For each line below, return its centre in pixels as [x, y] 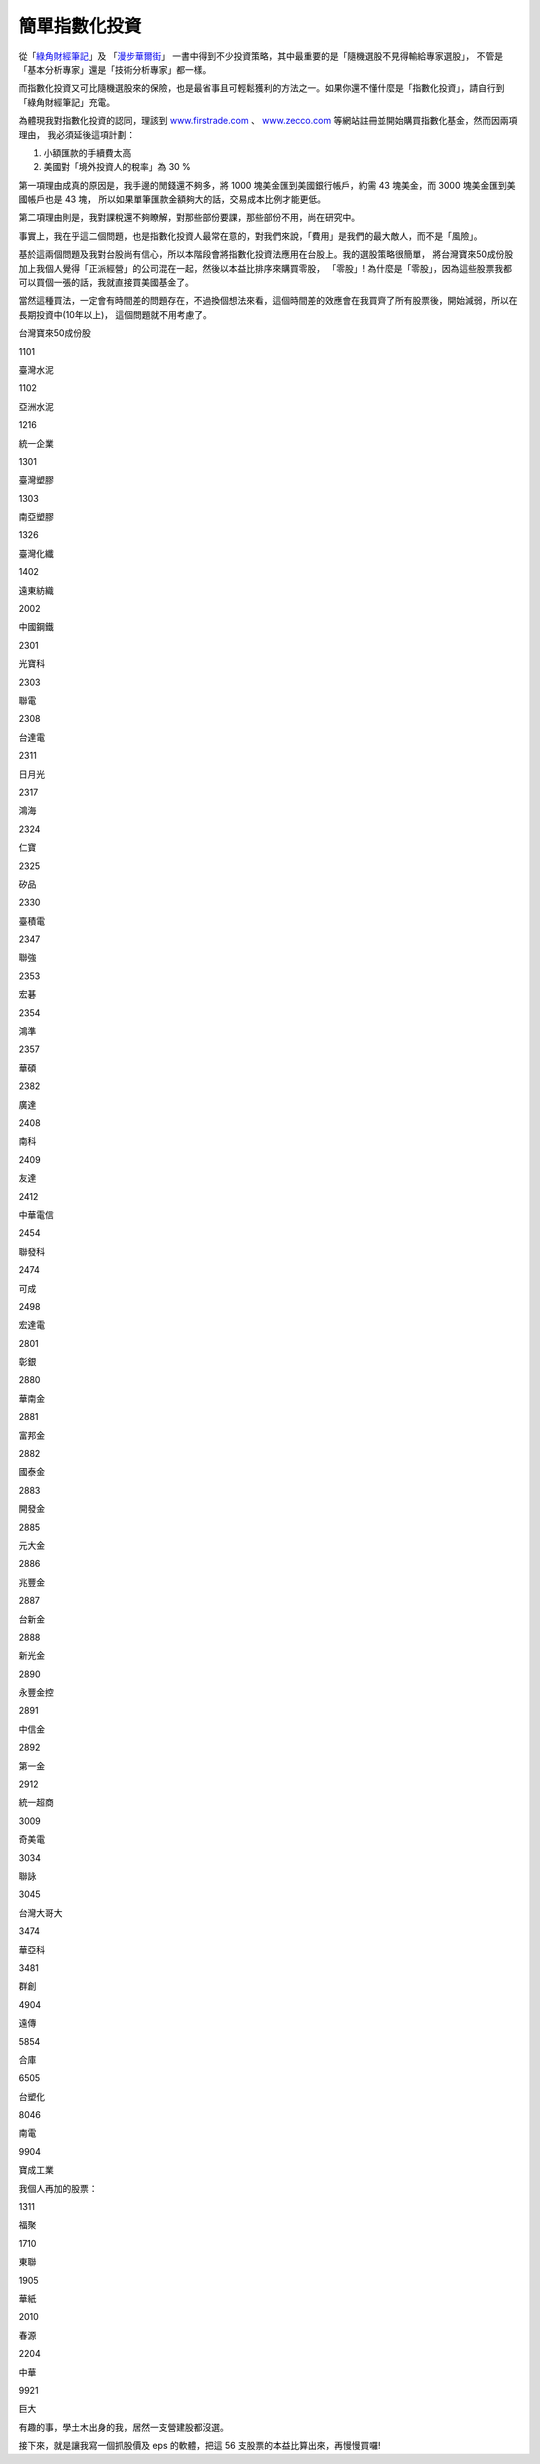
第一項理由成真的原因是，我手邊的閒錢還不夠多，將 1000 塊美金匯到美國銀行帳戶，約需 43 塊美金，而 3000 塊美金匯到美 [267, 185]
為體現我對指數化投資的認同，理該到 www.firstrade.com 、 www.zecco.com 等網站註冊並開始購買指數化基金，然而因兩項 [268, 121]
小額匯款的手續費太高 [87, 152]
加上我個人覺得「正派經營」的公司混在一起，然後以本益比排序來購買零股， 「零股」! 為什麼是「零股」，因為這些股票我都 [265, 268]
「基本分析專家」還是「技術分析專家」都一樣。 [115, 69]
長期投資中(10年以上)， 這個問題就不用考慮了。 [115, 314]
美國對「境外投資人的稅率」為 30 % [117, 167]
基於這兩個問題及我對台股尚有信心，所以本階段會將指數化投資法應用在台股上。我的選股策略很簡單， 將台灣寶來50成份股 [266, 254]
